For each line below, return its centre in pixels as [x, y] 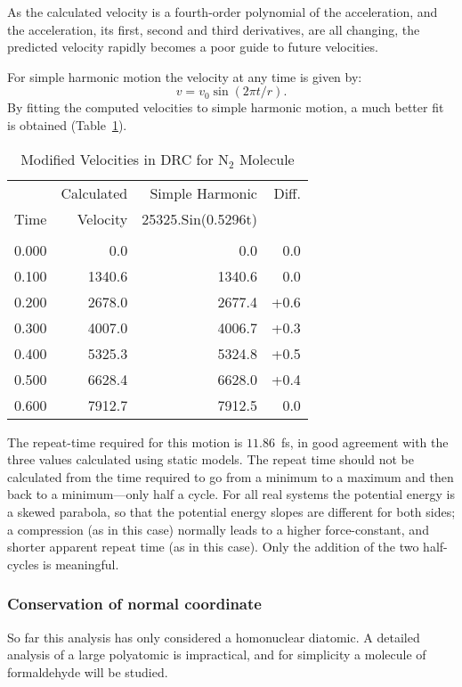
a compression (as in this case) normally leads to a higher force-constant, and [218, 529]
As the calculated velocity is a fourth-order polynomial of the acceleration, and [223, 12]
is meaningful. [81, 564]
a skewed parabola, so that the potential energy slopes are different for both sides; [231, 511]
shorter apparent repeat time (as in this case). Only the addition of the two [213, 547]
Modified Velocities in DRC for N [125, 159]
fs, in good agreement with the [365, 442]
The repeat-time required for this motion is [125, 442]
